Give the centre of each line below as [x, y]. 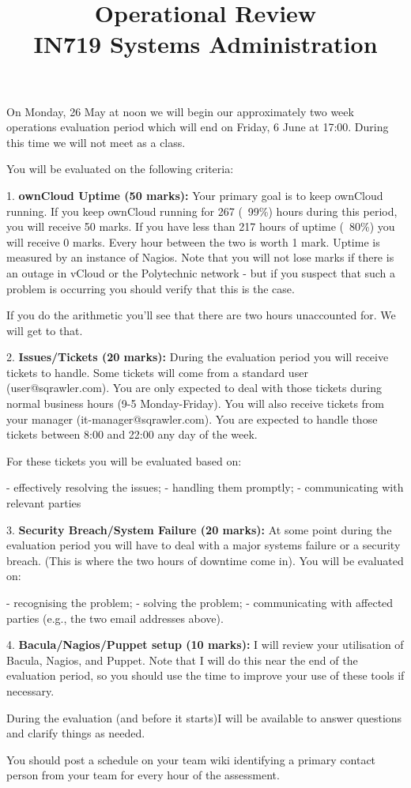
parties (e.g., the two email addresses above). [115, 618]
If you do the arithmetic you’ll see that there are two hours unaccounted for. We [201, 315]
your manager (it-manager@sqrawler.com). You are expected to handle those [192, 419]
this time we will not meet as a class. [96, 142]
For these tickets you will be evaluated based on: [124, 460]
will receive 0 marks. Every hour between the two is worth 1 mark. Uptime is [193, 241]
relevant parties [44, 503]
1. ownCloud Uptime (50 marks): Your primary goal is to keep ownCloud [195, 195]
